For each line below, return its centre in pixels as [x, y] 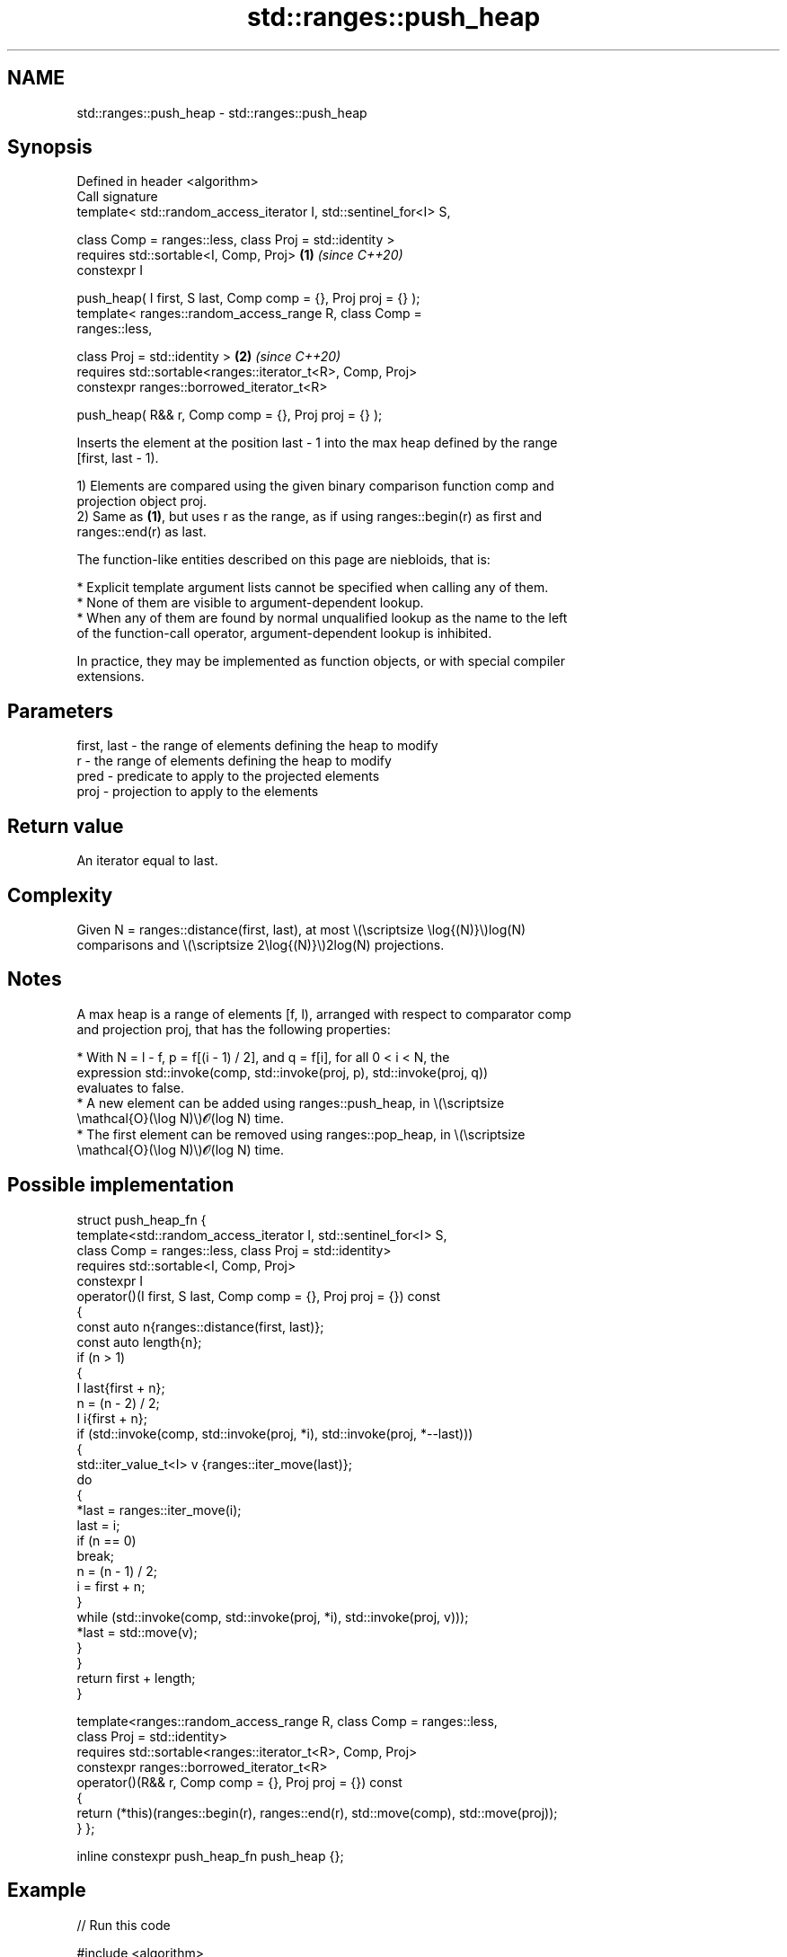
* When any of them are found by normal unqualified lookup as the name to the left [322, 618]
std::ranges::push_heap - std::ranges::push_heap [222, 112]
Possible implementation [121, 1185]
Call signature [117, 197]
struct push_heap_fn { [141, 1219]
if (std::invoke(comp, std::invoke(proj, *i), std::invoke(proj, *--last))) [275, 1433]
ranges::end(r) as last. [141, 532]
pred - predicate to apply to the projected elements [228, 776]
